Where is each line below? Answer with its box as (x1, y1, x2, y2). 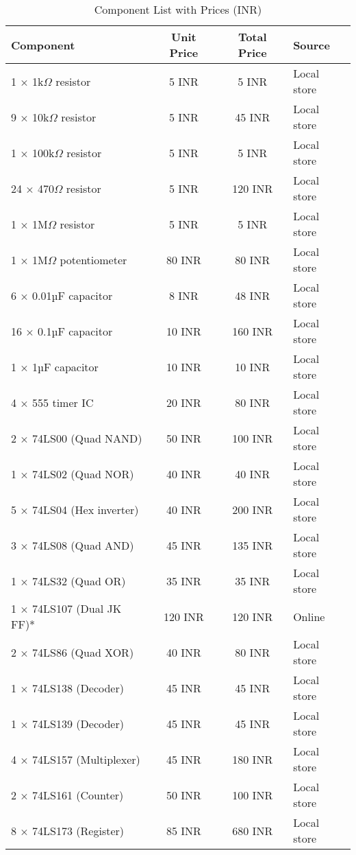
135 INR (232, 537, 273, 553)
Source (293, 36, 330, 53)
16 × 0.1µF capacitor (11, 323, 113, 339)
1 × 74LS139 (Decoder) (11, 715, 124, 731)
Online (293, 608, 325, 624)
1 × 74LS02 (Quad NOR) (11, 465, 134, 482)
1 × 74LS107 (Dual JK (11, 600, 122, 616)
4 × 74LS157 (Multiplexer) (11, 751, 140, 767)
